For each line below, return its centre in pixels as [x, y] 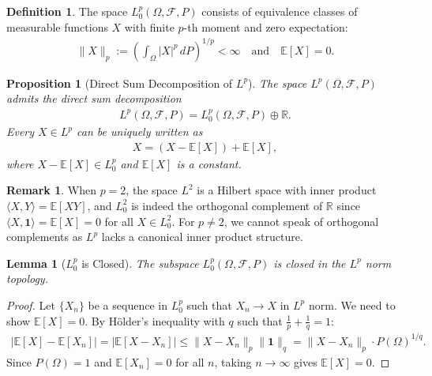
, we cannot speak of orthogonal [301, 221]
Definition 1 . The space [67, 11]
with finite [149, 26]
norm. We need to [352, 305]
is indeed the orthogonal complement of [227, 205]
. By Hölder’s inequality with [155, 320]
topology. [27, 278]
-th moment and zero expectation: [266, 26]
